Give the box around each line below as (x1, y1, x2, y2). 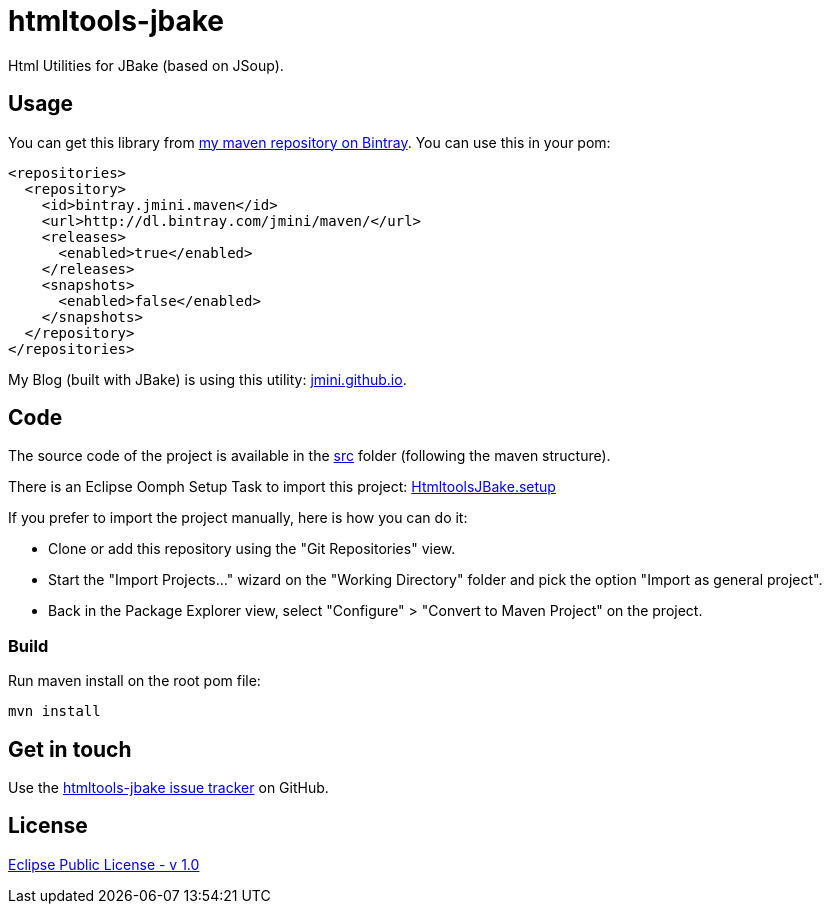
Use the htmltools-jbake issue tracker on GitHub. (8, 779, 329, 797)
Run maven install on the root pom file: (8, 672, 261, 690)
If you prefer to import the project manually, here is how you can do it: (8, 509, 468, 527)
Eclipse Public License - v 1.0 (8, 855, 200, 873)
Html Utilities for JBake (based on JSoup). (8, 56, 284, 74)
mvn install (8, 703, 101, 720)
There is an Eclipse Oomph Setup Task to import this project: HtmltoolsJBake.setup (8, 478, 556, 496)
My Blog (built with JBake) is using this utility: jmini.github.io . (8, 370, 407, 388)
